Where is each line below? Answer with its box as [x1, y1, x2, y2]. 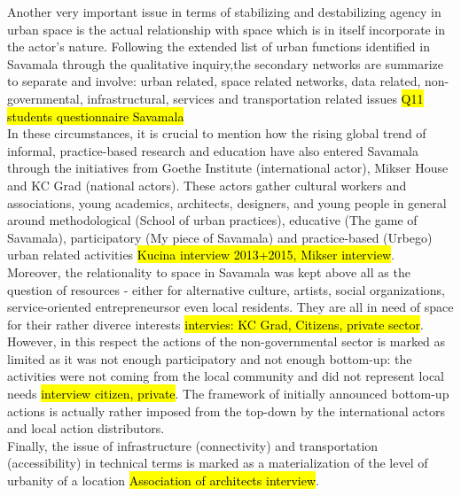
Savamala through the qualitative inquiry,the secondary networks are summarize [7, 54, 444, 73]
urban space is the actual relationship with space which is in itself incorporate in [7, 19, 446, 38]
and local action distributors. [7, 419, 165, 438]
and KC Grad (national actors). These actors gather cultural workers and [7, 175, 407, 194]
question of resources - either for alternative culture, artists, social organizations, [7, 280, 445, 298]
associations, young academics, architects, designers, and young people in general [7, 193, 447, 212]
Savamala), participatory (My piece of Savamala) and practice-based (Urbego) [7, 228, 433, 246]
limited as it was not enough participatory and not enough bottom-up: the [7, 349, 412, 368]
